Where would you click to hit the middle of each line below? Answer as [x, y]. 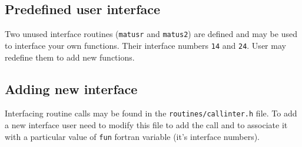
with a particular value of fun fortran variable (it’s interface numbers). [132, 136]
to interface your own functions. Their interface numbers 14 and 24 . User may [145, 45]
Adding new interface [71, 88]
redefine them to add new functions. [70, 57]
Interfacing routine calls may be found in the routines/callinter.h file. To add [151, 113]
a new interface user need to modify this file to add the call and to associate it [146, 124]
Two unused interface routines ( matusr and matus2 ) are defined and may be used [151, 34]
